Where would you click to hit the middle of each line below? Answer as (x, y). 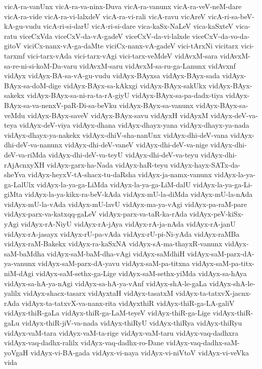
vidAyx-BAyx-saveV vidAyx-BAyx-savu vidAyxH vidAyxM (118, 115)
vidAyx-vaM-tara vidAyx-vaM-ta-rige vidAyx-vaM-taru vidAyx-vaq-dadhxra (121, 332)
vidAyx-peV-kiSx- (217, 214)
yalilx (13, 293)
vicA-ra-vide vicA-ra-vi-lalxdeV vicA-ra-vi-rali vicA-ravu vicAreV (105, 16)
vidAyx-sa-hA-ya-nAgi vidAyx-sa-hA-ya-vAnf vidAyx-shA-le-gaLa (106, 283)
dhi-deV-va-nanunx (33, 145)
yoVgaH (16, 352)
